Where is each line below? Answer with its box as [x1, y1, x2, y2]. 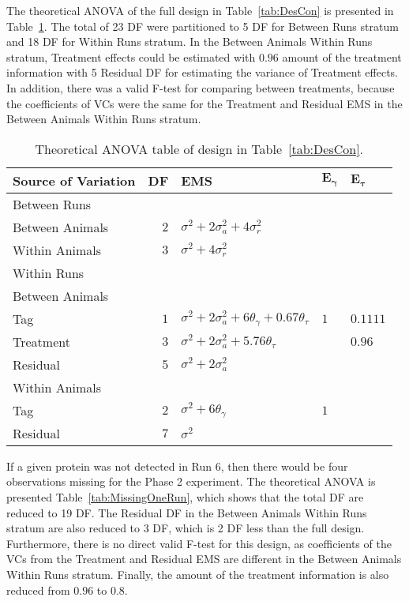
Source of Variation [13, 171, 136, 190]
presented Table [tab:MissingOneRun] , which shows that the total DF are [6, 488, 364, 505]
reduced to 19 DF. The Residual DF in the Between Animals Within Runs [6, 504, 367, 520]
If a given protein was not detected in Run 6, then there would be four [6, 457, 348, 474]
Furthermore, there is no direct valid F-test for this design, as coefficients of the [6, 535, 392, 551]
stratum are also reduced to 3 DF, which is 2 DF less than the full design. [6, 520, 365, 536]
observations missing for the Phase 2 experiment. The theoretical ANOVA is [6, 473, 376, 490]
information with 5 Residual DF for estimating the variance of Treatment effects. [6, 64, 399, 81]
